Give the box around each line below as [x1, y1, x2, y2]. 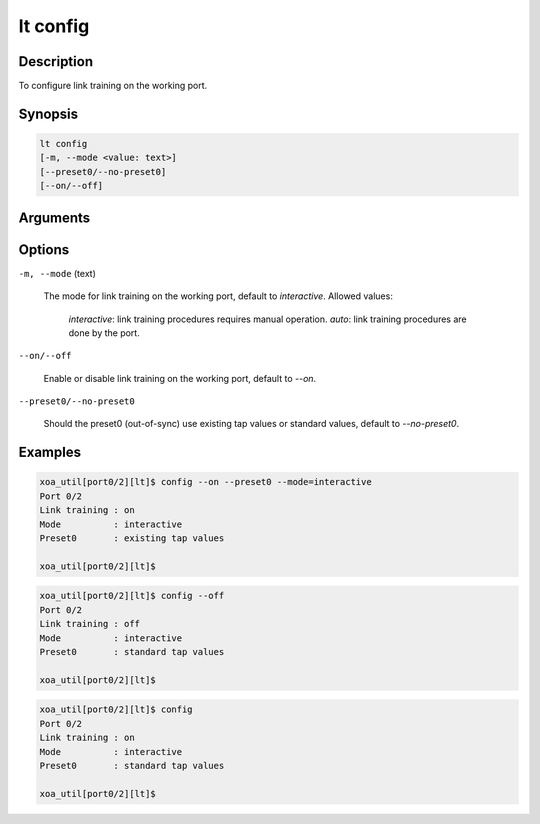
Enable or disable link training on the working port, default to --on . [43, 372, 317, 384]
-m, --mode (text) [18, 267, 97, 279]
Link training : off [39, 618, 140, 630]
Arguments [18, 209, 91, 226]
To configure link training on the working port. [18, 80, 208, 92]
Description [18, 53, 94, 70]
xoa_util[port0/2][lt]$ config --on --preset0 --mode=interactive [39, 476, 372, 488]
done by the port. [68, 326, 140, 339]
